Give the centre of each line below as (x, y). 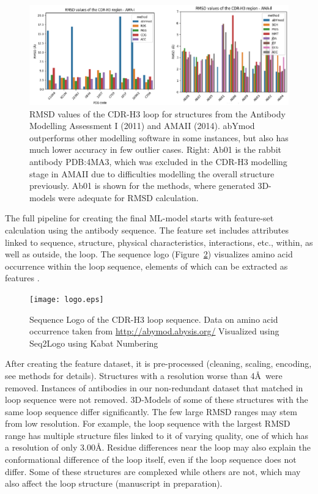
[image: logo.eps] (67, 299)
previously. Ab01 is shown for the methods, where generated (142, 186)
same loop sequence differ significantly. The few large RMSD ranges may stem (151, 411)
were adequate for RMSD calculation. (128, 197)
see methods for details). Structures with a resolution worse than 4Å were (144, 375)
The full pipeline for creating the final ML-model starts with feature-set (139, 218)
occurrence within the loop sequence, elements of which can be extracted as (146, 266)
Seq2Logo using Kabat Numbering (94, 343)
